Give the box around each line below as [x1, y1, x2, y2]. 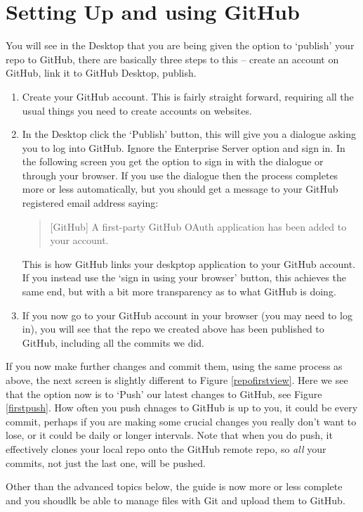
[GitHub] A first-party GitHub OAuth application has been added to [50, 219, 347, 233]
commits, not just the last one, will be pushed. [6, 455, 206, 470]
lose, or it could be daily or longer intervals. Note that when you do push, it [6, 428, 333, 442]
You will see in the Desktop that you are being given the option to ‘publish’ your [6, 38, 355, 53]
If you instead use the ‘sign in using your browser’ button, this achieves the [22, 270, 346, 285]
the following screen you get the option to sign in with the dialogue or [22, 154, 324, 169]
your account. [50, 233, 109, 248]
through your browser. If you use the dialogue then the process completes [22, 167, 338, 182]
